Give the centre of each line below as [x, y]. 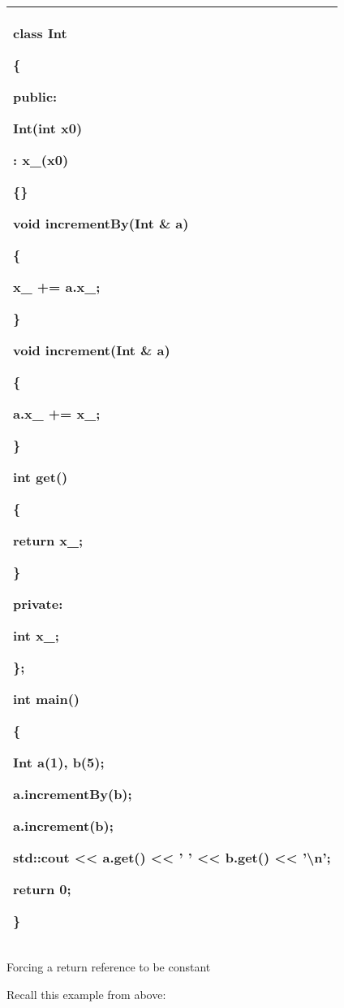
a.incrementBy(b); [73, 794]
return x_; [48, 540]
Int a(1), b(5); [59, 762]
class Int [40, 33]
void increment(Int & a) [92, 350]
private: [38, 604]
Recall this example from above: [86, 994]
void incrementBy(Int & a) [101, 223]
